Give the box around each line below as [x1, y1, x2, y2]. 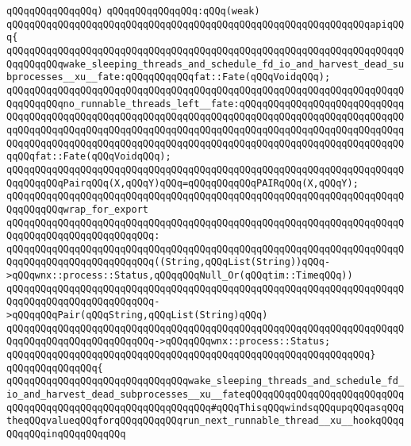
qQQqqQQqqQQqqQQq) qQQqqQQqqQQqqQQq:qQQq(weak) [6, 6, 260, 17]
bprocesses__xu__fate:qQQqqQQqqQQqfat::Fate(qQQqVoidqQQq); [6, 71, 331, 83]
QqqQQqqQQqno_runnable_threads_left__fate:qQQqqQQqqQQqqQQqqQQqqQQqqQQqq [6, 98, 405, 110]
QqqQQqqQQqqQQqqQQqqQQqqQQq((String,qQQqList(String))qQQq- [6, 256, 331, 268]
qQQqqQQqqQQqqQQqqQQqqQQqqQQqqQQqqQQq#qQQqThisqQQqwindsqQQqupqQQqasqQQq [6, 402, 405, 413]
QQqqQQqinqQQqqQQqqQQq [6, 429, 126, 440]
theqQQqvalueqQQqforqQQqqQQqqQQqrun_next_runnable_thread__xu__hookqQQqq [6, 415, 405, 427]
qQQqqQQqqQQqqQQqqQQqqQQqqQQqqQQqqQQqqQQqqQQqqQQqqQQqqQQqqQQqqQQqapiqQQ [6, 18, 405, 30]
